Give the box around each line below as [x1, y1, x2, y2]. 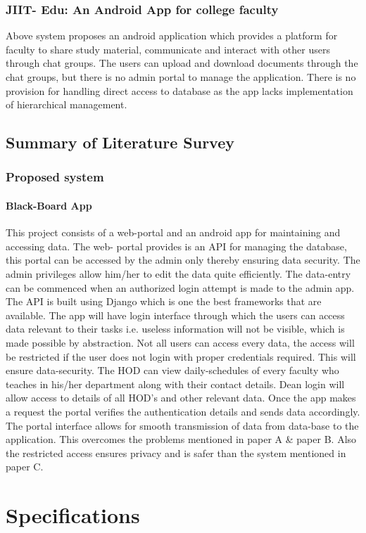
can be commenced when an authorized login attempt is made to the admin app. [6, 280, 355, 295]
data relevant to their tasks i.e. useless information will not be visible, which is [6, 321, 345, 336]
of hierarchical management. [6, 97, 127, 112]
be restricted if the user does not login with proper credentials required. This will [6, 349, 356, 364]
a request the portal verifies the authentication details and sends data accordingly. [6, 404, 360, 418]
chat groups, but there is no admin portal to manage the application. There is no [6, 70, 356, 84]
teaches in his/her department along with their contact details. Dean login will [6, 376, 345, 391]
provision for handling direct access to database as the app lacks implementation [6, 83, 353, 98]
